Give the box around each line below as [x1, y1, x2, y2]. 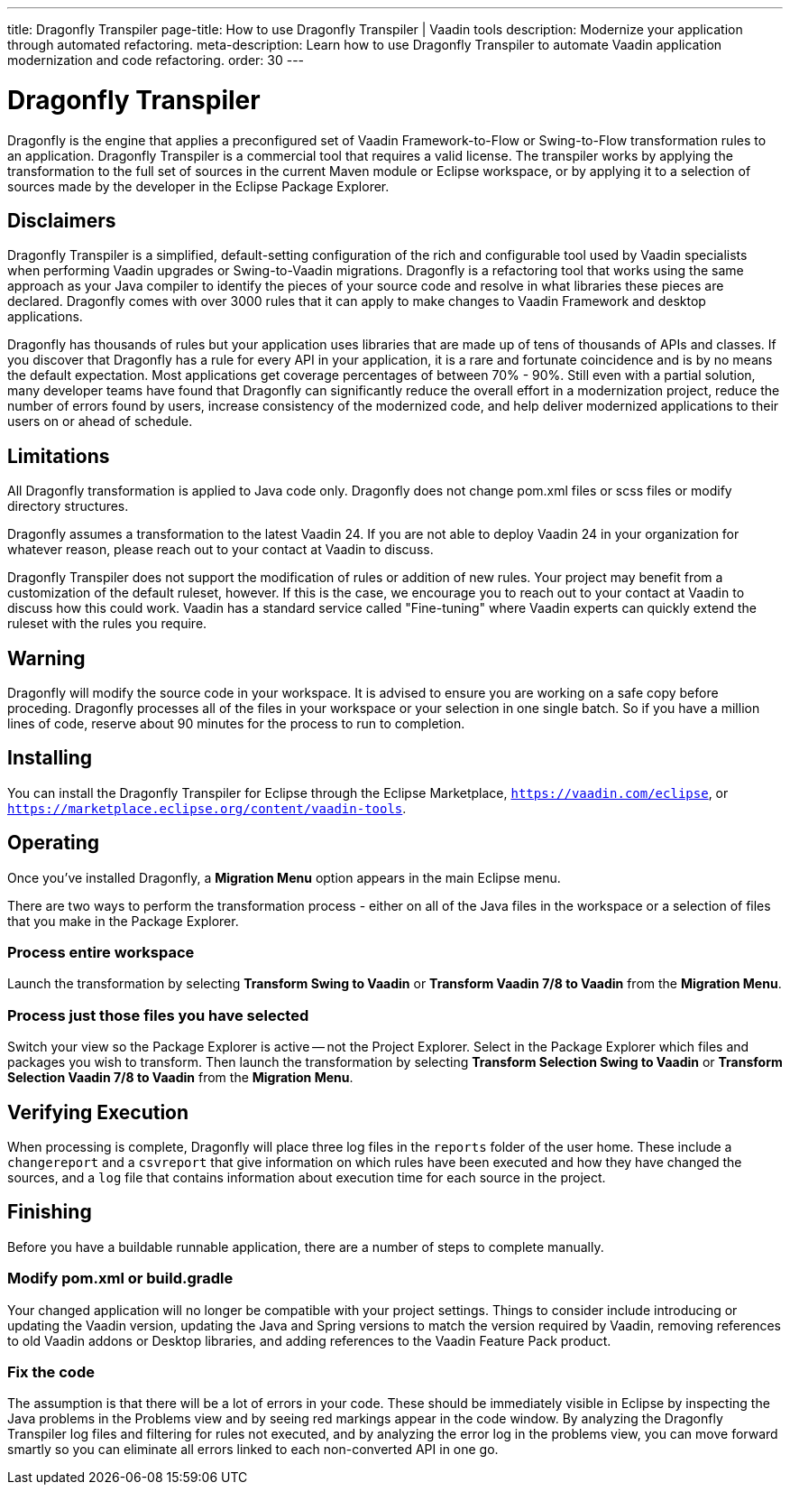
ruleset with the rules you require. [7, 616, 207, 632]
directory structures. [7, 498, 129, 514]
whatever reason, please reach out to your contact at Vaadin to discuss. [7, 542, 434, 558]
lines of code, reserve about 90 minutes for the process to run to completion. [7, 716, 465, 732]
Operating [7, 831, 100, 855]
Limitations [7, 444, 110, 468]
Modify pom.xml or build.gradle [7, 1269, 234, 1288]
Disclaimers [7, 209, 116, 232]
